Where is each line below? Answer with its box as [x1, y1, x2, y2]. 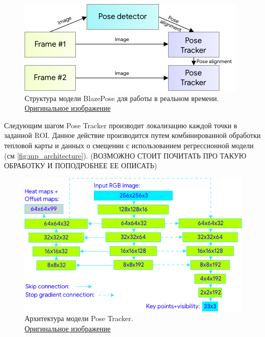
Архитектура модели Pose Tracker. [25, 313, 133, 324]
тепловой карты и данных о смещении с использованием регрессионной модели [4, 140, 254, 150]
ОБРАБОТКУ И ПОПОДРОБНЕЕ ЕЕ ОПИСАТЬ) [4, 160, 157, 171]
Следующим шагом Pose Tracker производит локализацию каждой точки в [4, 120, 237, 130]
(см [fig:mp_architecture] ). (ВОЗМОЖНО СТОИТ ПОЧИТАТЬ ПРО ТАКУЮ [4, 150, 247, 161]
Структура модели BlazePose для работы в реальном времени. [25, 92, 219, 103]
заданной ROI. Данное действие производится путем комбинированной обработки [4, 130, 261, 141]
